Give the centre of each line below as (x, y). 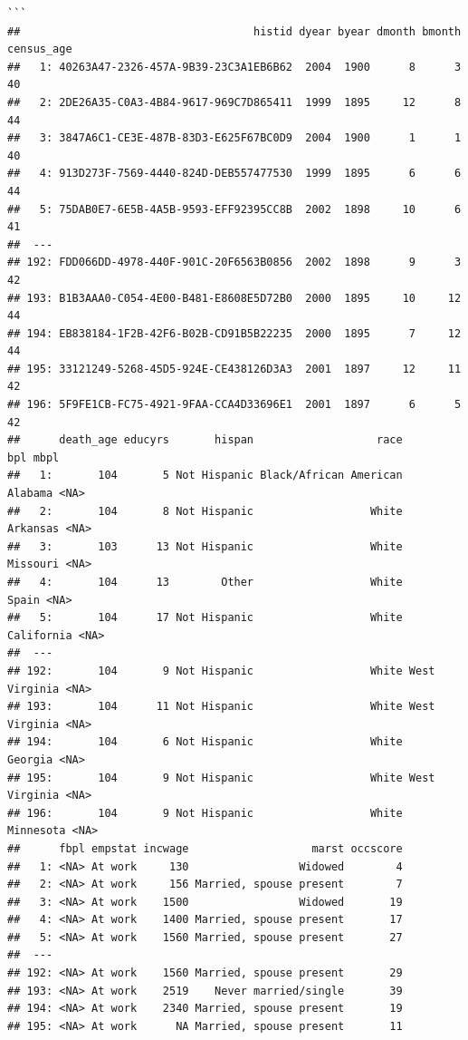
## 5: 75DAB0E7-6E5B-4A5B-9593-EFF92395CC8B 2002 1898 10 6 (234, 209)
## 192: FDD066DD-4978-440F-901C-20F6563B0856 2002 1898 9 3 (234, 262)
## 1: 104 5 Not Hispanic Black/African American (205, 476)
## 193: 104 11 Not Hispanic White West (221, 707)
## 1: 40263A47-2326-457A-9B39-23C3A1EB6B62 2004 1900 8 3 (234, 67)
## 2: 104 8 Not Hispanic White (205, 511)
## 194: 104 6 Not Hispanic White (205, 742)
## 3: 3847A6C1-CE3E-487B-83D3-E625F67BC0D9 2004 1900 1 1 (234, 138)
